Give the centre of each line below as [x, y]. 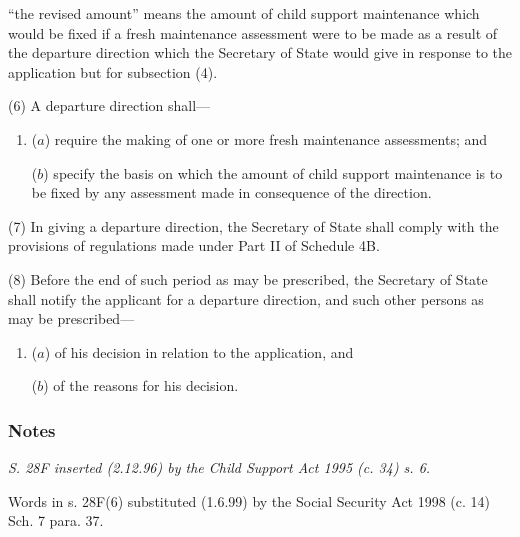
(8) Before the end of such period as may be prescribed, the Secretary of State [248, 278]
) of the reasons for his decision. [141, 385]
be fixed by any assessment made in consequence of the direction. [231, 192]
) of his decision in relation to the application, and [199, 351]
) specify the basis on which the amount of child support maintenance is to [273, 172]
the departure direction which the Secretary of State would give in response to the [260, 52]
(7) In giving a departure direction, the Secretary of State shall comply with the [253, 225]
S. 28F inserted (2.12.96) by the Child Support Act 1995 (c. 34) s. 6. [219, 467]
